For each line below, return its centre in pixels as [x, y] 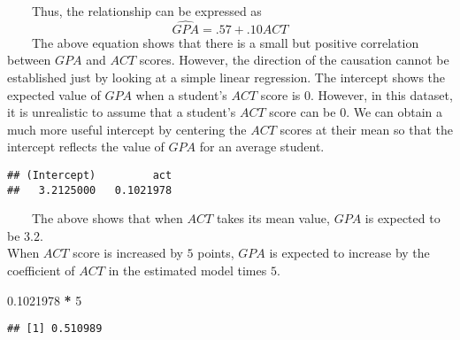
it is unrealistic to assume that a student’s [122, 112]
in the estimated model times [188, 270]
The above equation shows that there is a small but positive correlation [225, 42]
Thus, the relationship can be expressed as [146, 11]
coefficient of [41, 270]
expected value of [54, 94]
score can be [303, 112]
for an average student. [262, 147]
